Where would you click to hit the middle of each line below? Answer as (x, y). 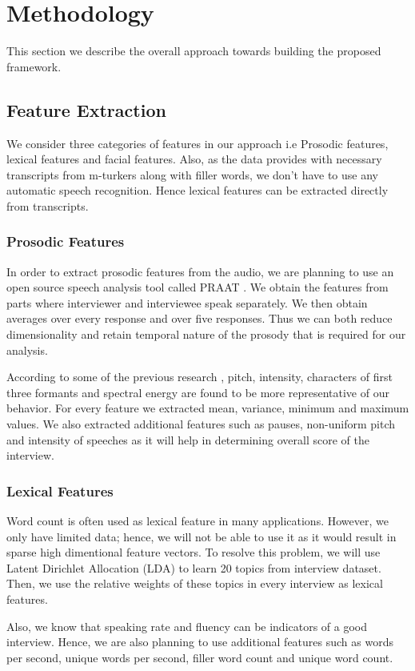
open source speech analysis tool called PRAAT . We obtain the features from (198, 287)
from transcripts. (48, 205)
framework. (34, 66)
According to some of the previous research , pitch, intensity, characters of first (200, 377)
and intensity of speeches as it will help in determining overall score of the (188, 439)
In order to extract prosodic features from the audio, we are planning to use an (200, 271)
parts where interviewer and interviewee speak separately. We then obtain (187, 302)
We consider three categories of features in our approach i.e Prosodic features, (198, 143)
